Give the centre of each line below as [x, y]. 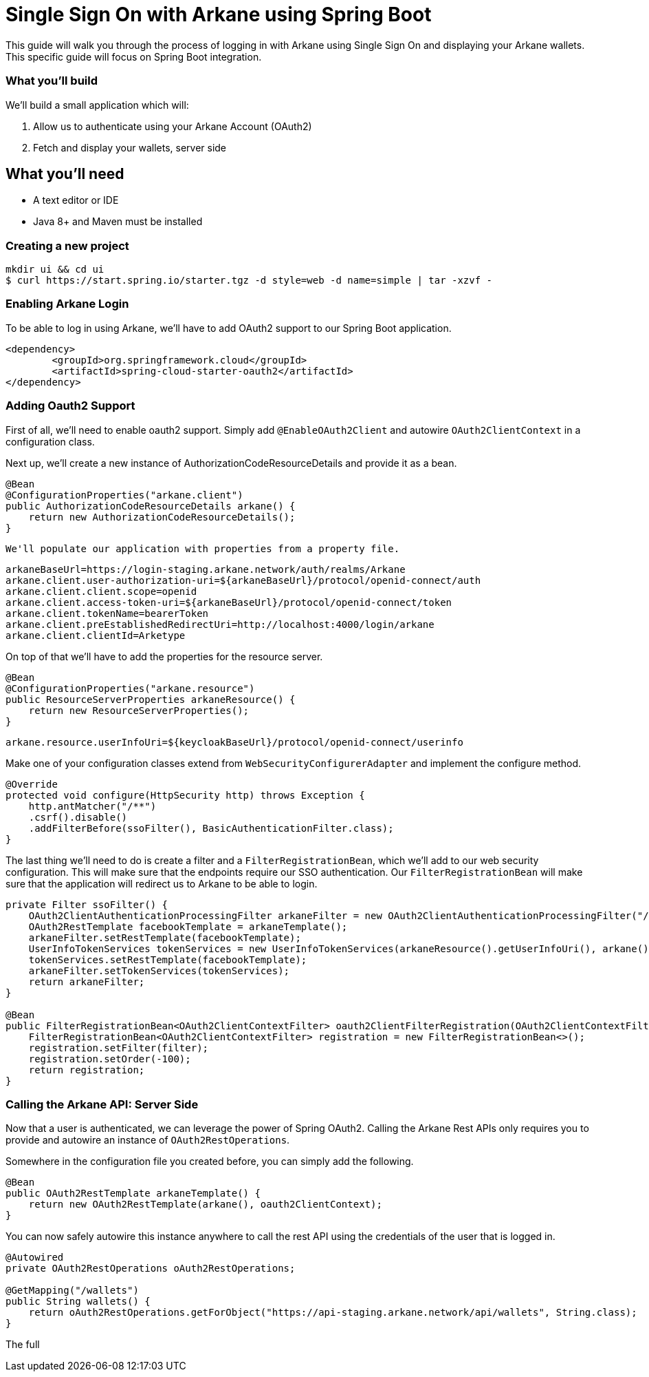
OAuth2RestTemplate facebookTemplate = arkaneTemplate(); [188, 926]
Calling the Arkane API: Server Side [102, 1104]
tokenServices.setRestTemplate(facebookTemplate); [168, 959]
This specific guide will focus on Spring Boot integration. [134, 56]
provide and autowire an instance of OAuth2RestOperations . [148, 1140]
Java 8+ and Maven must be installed [118, 222]
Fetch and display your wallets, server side [130, 147]
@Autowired [35, 1258]
